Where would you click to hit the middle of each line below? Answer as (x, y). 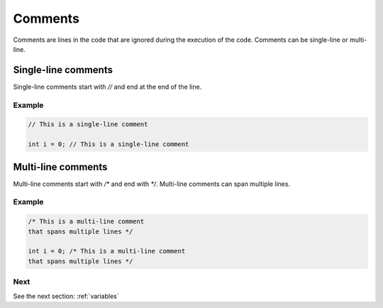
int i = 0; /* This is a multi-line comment (107, 251)
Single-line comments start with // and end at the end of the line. (107, 87)
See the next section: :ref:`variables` (66, 296)
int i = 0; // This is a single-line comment (109, 144)
